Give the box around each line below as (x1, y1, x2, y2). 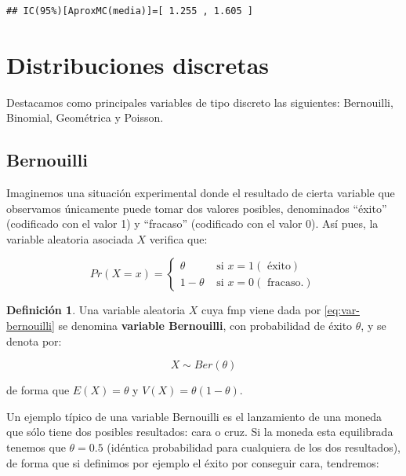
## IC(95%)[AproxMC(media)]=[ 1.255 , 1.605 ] (6, 5, 253, 16)
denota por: (6, 332, 62, 349)
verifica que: (149, 230, 208, 247)
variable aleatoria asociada (6, 230, 133, 247)
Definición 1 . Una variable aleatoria (6, 302, 186, 318)
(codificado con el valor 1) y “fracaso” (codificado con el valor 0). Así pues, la (6, 215, 379, 232)
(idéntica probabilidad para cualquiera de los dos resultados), (107, 439, 401, 456)
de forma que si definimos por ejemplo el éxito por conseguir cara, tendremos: (6, 454, 379, 471)
